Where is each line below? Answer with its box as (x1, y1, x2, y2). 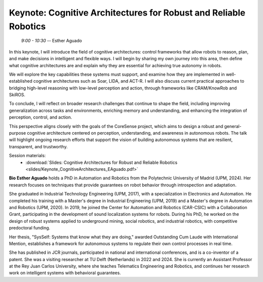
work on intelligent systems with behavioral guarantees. (9, 270, 121, 276)
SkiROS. (9, 92, 25, 98)
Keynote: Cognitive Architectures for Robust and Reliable (9, 7, 245, 18)
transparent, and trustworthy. (9, 143, 68, 149)
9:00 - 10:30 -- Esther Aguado (21, 38, 82, 44)
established (9, 78, 33, 84)
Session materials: (9, 153, 46, 159)
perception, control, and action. (9, 114, 73, 120)
